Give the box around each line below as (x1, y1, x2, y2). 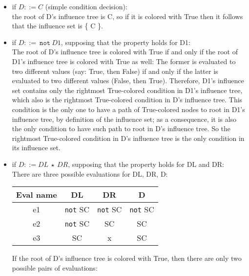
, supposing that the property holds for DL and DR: (68, 159, 224, 169)
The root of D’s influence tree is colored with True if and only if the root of (12, 46, 238, 57)
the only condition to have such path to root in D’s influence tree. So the (12, 123, 231, 134)
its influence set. (12, 142, 61, 153)
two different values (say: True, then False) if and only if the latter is (12, 66, 218, 76)
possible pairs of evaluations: (12, 262, 98, 273)
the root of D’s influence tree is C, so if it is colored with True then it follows (12, 11, 243, 21)
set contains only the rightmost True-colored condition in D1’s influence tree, (12, 85, 243, 95)
